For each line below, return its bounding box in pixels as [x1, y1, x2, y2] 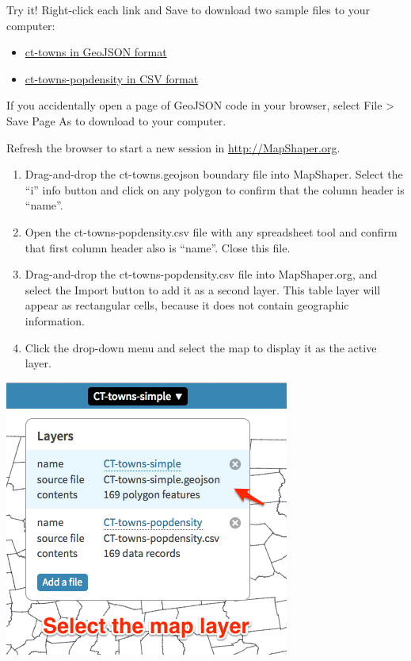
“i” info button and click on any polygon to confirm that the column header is [25, 181, 405, 198]
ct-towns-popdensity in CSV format [25, 70, 199, 86]
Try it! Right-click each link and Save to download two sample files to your [6, 2, 370, 17]
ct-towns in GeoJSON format [25, 44, 167, 60]
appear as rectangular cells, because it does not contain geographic [25, 297, 349, 313]
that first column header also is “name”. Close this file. [25, 239, 291, 256]
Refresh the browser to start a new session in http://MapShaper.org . [6, 139, 341, 156]
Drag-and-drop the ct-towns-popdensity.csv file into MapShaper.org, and [25, 266, 378, 282]
